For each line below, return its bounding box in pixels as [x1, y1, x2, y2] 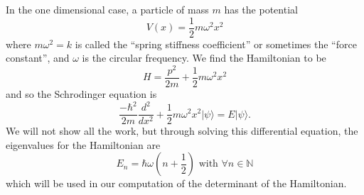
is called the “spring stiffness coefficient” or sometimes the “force [75, 36, 357, 51]
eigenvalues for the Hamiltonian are [6, 137, 161, 152]
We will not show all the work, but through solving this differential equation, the [6, 123, 358, 138]
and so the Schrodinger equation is [6, 86, 157, 101]
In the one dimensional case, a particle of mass [6, 2, 209, 16]
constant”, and [6, 50, 70, 65]
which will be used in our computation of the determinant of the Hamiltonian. [6, 176, 347, 191]
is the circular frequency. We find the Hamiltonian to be [82, 50, 326, 65]
